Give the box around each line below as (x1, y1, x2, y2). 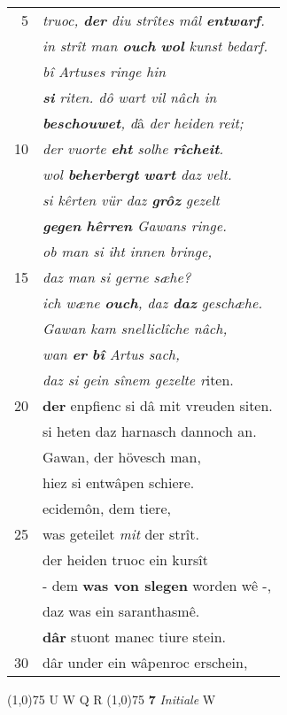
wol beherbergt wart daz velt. (43, 164, 232, 184)
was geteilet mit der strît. (43, 524, 199, 544)
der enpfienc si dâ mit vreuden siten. (43, 395, 273, 416)
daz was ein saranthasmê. (43, 601, 200, 621)
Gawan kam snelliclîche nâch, (43, 318, 228, 338)
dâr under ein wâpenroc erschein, (43, 652, 248, 672)
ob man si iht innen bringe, (43, 241, 213, 261)
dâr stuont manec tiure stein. (43, 626, 226, 647)
